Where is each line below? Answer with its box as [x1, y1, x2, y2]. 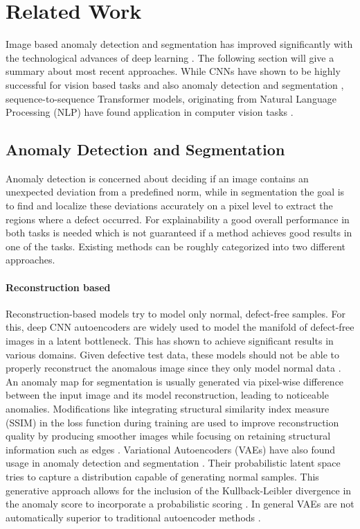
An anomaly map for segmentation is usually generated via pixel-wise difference [6, 374, 344, 388]
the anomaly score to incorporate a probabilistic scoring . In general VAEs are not [6, 496, 354, 511]
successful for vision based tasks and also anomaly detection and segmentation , [6, 77, 344, 92]
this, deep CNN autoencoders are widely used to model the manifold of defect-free [6, 320, 354, 334]
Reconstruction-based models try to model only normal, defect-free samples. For [6, 306, 345, 320]
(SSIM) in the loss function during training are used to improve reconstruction [6, 415, 339, 429]
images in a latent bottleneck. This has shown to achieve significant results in [6, 333, 334, 348]
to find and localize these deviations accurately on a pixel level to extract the [6, 198, 333, 213]
